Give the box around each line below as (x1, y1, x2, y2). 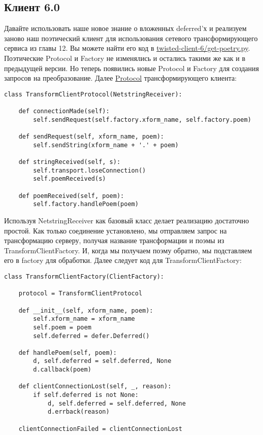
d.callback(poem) (33, 366, 91, 374)
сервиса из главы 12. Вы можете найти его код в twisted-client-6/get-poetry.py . (4, 43, 250, 53)
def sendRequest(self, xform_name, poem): (18, 133, 164, 141)
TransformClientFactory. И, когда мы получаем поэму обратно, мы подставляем (4, 245, 252, 255)
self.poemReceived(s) (33, 175, 106, 183)
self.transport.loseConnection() (33, 166, 146, 174)
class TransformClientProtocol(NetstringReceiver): (4, 90, 182, 98)
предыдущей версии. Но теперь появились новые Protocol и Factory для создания (4, 62, 259, 73)
